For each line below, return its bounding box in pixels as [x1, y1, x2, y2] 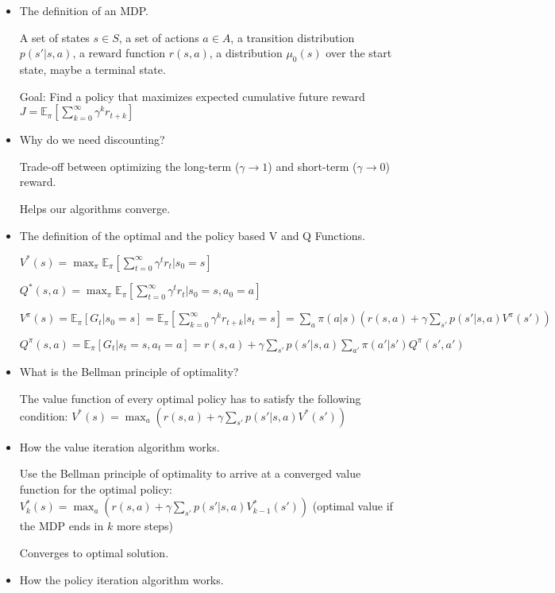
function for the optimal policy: [19, 480, 172, 497]
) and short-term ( [268, 157, 357, 174]
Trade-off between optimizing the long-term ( [19, 157, 240, 174]
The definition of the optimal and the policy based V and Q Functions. [19, 227, 365, 243]
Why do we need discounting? [19, 131, 165, 148]
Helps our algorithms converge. [19, 200, 171, 216]
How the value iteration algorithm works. [19, 438, 220, 455]
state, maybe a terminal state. [19, 60, 166, 77]
